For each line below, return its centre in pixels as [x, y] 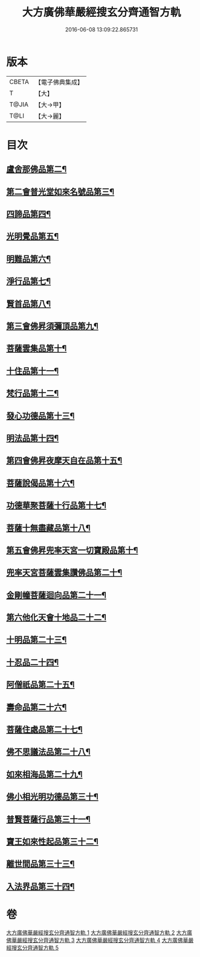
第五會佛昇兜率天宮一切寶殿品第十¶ [72, 550]
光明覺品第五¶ [33, 236]
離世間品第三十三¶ [40, 864]
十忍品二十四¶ [33, 662]
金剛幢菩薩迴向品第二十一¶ [56, 595]
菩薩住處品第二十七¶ [44, 730]
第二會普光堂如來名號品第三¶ [60, 192]
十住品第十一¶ [33, 371]
